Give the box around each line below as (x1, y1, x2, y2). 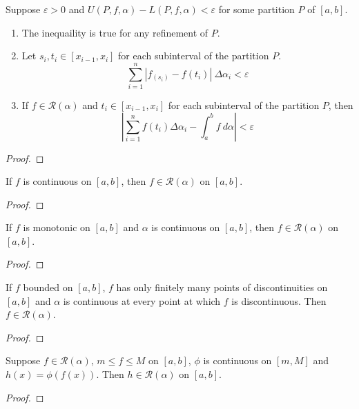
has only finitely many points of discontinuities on (116, 280, 328, 295)
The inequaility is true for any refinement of (21, 25, 208, 39)
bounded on (23, 280, 73, 295)
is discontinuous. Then (231, 293, 327, 308)
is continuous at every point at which (63, 293, 221, 308)
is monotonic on (23, 220, 90, 235)
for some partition (218, 2, 295, 16)
